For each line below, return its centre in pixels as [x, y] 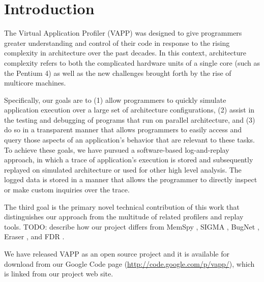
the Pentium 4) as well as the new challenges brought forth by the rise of [118, 73]
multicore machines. [35, 83]
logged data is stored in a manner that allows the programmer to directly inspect [131, 179]
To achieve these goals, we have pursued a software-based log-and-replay [117, 149]
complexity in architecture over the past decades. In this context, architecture [125, 53]
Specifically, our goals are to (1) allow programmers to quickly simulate [115, 100]
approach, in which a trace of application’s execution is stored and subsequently [129, 160]
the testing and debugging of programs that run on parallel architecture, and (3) [130, 119]
